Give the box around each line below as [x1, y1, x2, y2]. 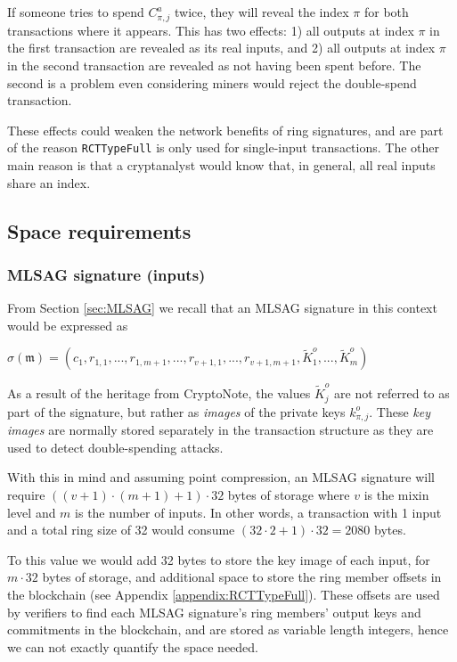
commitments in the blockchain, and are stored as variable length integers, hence [7, 620, 449, 639]
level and [7, 503, 56, 521]
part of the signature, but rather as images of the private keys [7, 402, 346, 421]
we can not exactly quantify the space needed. [7, 637, 259, 656]
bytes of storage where [227, 486, 350, 504]
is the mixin [363, 486, 429, 504]
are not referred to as [334, 384, 450, 403]
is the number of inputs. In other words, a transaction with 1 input [75, 503, 442, 521]
